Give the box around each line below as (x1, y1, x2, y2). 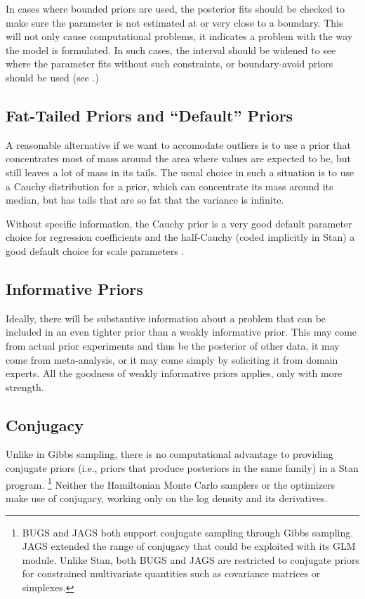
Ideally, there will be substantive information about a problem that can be (6, 310, 326, 325)
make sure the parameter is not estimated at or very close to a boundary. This (6, 15, 343, 29)
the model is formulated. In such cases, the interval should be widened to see (6, 42, 336, 57)
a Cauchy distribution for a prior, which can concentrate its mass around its (6, 178, 333, 193)
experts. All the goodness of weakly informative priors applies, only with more (6, 366, 343, 381)
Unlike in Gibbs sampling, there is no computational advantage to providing (6, 447, 333, 461)
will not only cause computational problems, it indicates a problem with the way (6, 29, 353, 44)
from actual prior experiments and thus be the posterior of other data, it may (6, 338, 340, 353)
